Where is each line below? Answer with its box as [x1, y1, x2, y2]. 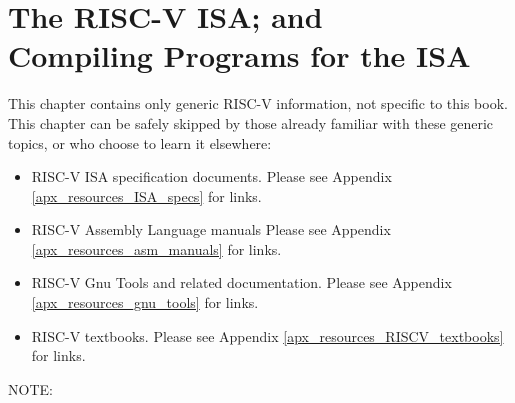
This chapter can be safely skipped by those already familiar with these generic [8, 112, 494, 133]
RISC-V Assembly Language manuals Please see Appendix [31, 219, 391, 240]
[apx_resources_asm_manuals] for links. [31, 238, 282, 259]
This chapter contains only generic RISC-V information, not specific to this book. [8, 93, 508, 114]
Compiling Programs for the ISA [8, 35, 471, 76]
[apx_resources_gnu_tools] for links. [31, 292, 259, 313]
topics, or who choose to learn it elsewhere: [8, 132, 272, 153]
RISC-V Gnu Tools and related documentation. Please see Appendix [31, 272, 452, 293]
